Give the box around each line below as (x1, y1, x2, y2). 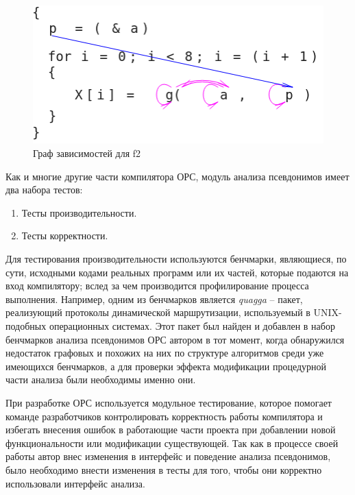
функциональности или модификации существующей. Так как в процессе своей (5, 435, 339, 450)
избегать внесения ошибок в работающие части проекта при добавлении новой (5, 422, 336, 437)
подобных (5, 319, 47, 333)
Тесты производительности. (21, 205, 137, 219)
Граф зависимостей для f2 (33, 146, 141, 160)
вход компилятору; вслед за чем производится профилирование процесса (5, 278, 309, 293)
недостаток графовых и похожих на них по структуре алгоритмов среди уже (5, 346, 324, 360)
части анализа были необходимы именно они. (5, 372, 196, 387)
